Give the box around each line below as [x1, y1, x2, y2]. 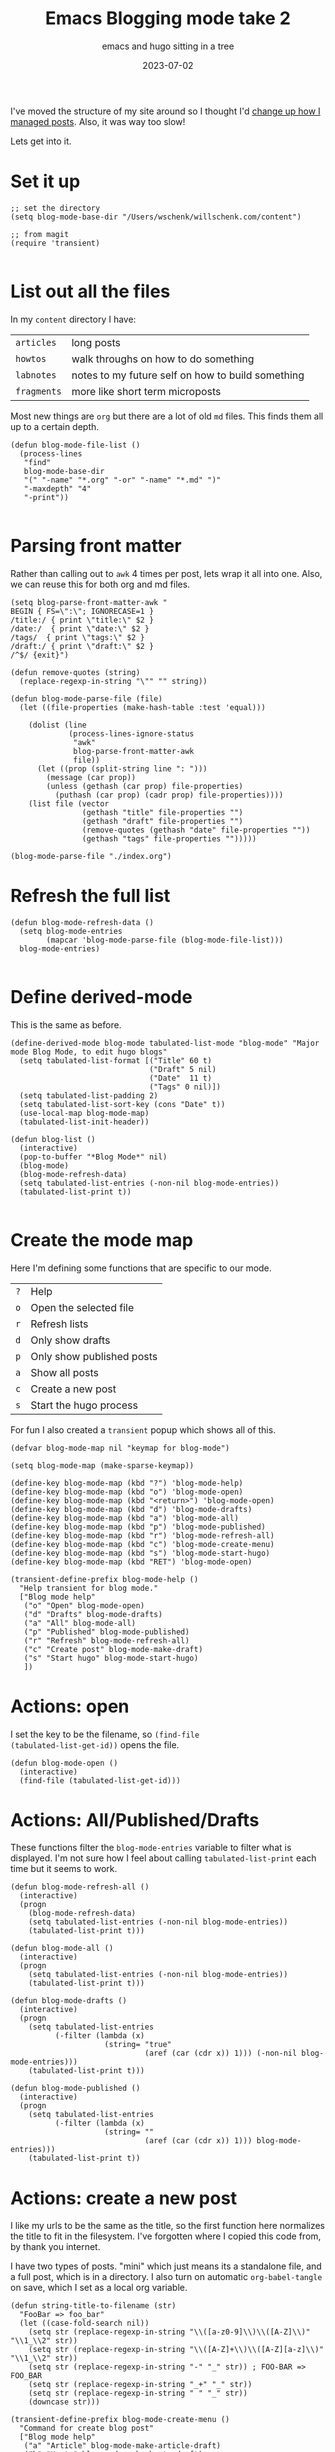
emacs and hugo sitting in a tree [101, 40, 235, 52]
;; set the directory [10, 203, 101, 213]
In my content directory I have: [10, 313, 137, 325]
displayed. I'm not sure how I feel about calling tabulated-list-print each [10, 1852, 317, 1864]
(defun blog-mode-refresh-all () [10, 1882, 150, 1892]
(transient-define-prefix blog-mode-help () [10, 1574, 199, 1584]
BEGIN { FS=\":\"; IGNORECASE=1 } [10, 606, 155, 616]
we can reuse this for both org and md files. [10, 578, 191, 590]
